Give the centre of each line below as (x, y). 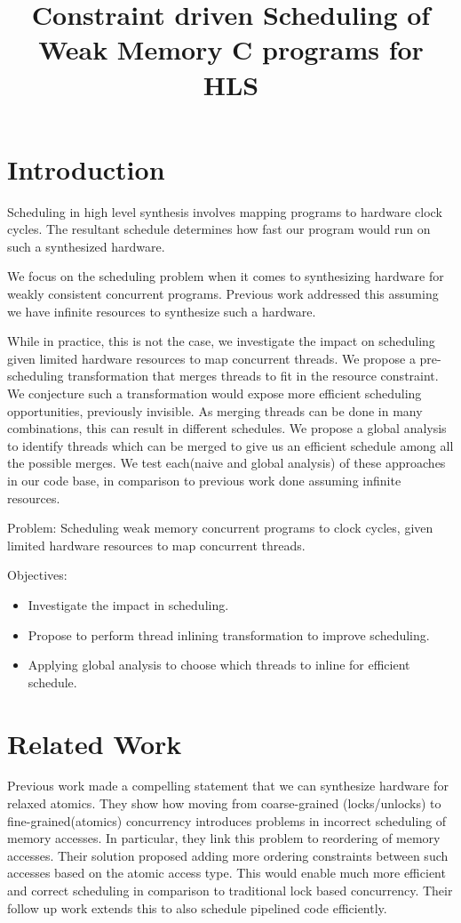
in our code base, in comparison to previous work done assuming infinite (204, 480)
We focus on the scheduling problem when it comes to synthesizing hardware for (226, 276)
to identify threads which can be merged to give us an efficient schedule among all (230, 445)
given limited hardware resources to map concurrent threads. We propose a (211, 358)
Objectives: (37, 575)
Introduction (86, 169)
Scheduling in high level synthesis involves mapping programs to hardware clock (225, 211)
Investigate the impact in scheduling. (128, 604)
